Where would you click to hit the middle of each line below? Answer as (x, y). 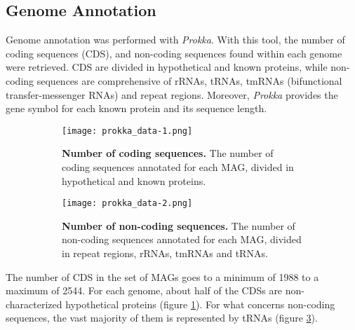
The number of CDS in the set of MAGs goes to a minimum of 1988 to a (162, 276)
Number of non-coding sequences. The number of (179, 225)
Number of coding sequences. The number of (168, 153)
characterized (34, 304)
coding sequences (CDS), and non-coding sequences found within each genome (174, 53)
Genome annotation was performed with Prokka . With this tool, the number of (175, 40)
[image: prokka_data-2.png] (127, 204)
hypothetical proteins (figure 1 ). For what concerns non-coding (200, 304)
